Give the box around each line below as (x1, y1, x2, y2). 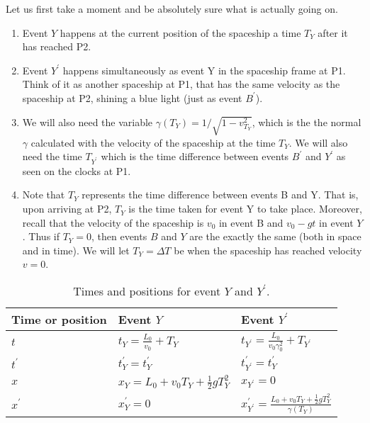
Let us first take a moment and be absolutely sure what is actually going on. (6, 1, 338, 16)
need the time (22, 149, 82, 164)
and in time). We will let (22, 242, 130, 257)
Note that (22, 187, 65, 202)
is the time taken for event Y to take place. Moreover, (128, 201, 362, 216)
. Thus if (22, 229, 60, 244)
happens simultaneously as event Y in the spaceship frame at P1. (62, 62, 346, 77)
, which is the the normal (252, 114, 361, 129)
